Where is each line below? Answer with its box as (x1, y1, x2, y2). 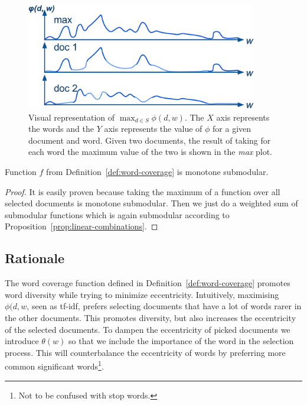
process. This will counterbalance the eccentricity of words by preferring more (5, 346, 286, 358)
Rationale (5, 249, 64, 267)
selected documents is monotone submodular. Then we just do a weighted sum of (5, 197, 298, 209)
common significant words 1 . (5, 358, 104, 372)
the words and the (28, 122, 94, 135)
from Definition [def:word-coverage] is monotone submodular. (46, 166, 269, 178)
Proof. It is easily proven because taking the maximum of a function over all (5, 185, 280, 197)
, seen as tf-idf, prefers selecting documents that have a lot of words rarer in (27, 300, 302, 312)
